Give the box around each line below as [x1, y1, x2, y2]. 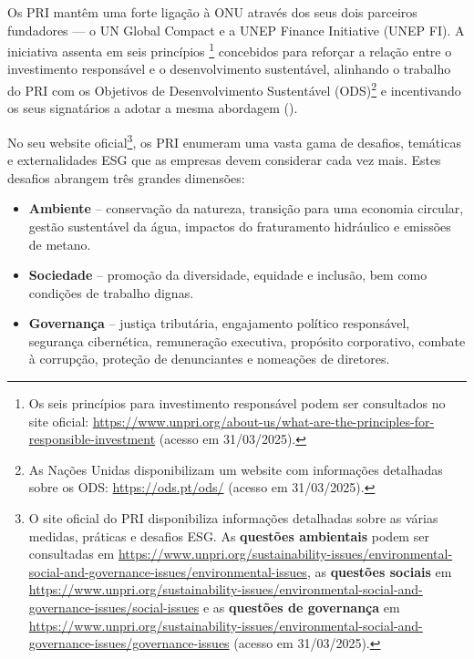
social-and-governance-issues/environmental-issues [28, 561, 307, 581]
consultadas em [28, 544, 115, 563]
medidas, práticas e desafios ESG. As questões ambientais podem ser [28, 526, 429, 545]
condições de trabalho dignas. [28, 283, 194, 302]
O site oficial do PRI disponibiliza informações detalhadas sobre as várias [28, 509, 438, 528]
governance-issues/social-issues [28, 598, 200, 616]
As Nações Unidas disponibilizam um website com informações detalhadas [28, 459, 443, 479]
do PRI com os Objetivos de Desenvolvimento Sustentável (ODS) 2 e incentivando [7, 78, 461, 99]
